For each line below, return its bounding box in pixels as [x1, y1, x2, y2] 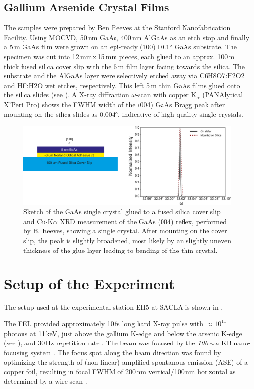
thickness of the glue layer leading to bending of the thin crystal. [23, 245, 218, 255]
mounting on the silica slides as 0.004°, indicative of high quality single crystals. [4, 109, 243, 119]
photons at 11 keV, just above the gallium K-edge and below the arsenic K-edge [4, 328, 242, 338]
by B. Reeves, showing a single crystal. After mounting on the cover [23, 226, 227, 236]
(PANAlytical [202, 90, 243, 100]
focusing [4, 347, 28, 357]
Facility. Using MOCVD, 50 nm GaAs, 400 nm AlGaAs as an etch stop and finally [4, 32, 250, 42]
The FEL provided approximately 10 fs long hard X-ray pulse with [4, 318, 203, 328]
